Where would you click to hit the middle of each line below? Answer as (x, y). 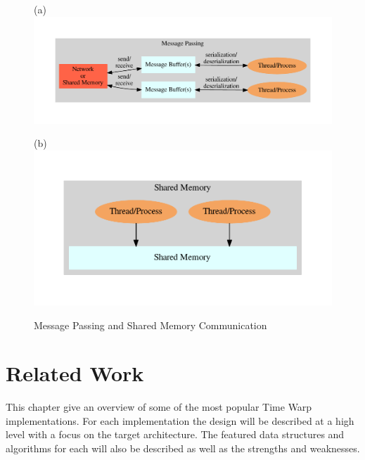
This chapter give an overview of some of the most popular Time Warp (159, 407)
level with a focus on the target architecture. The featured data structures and (175, 434)
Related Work (75, 373)
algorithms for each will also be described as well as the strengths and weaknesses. (183, 448)
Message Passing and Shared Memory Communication (151, 325)
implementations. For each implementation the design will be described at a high (180, 420)
